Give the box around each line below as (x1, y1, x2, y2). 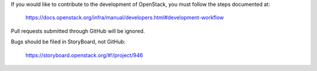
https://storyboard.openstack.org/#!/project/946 (25, 52, 143, 59)
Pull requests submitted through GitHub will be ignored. (11, 27, 145, 35)
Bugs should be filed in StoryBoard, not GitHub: (11, 38, 126, 45)
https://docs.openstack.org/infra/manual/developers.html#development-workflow (25, 14, 224, 21)
